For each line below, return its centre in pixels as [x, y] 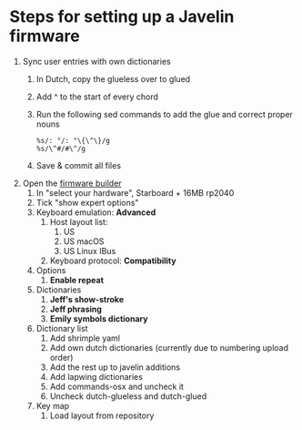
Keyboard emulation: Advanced [96, 212]
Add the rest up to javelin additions [115, 367]
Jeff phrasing [76, 309]
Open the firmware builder [72, 183]
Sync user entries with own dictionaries [96, 61]
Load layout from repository [102, 415]
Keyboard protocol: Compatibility [113, 261]
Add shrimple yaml [85, 338]
